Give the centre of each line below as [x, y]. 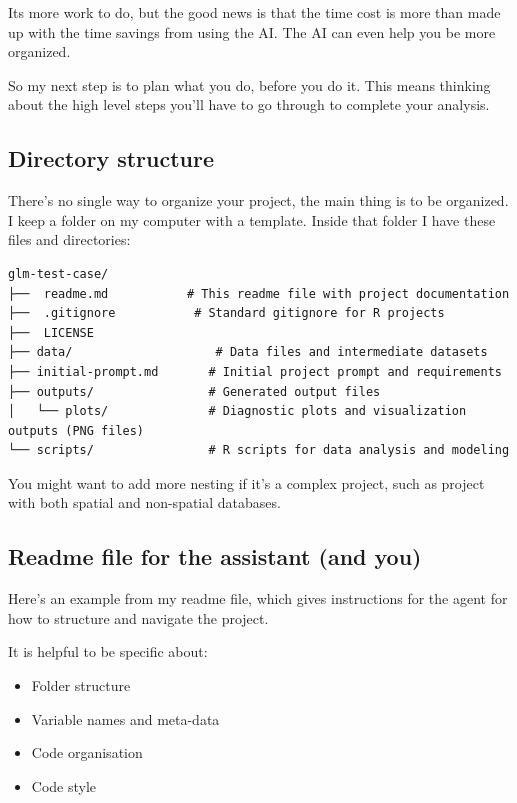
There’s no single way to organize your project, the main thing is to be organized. [258, 200]
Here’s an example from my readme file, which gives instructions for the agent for [258, 598]
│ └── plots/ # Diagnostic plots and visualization [237, 411]
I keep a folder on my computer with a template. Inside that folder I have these [252, 219]
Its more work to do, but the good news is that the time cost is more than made [254, 12]
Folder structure [81, 685]
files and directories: [69, 239]
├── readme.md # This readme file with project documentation [259, 293]
